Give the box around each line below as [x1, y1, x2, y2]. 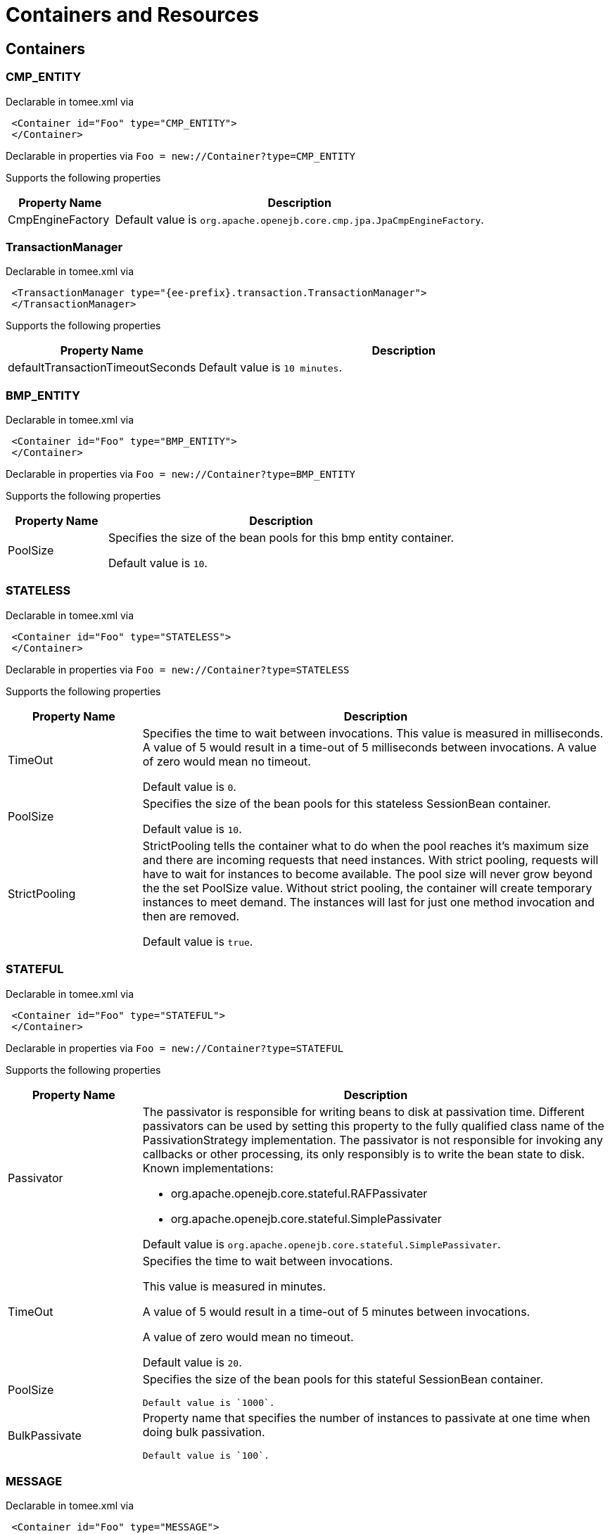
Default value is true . [142, 934, 253, 949]
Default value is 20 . [142, 1355, 242, 1369]
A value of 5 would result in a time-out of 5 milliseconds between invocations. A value [142, 740, 597, 754]
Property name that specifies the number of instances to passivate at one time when [142, 1410, 590, 1425]
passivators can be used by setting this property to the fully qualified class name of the [142, 1118, 604, 1133]
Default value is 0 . [142, 779, 236, 794]
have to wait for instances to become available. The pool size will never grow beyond [142, 866, 592, 881]
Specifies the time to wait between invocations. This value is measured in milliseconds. [142, 725, 604, 740]
